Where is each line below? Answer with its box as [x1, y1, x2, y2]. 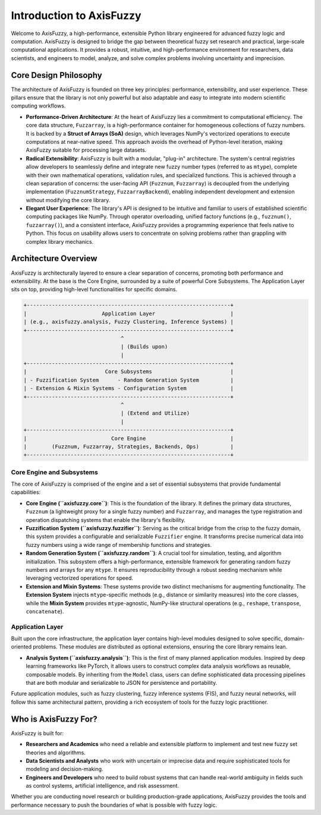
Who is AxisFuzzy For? [11, 714, 97, 724]
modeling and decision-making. [26, 766, 103, 773]
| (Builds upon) [120, 344, 168, 350]
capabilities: [11, 489, 41, 496]
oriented [11, 643, 32, 650]
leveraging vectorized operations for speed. [26, 574, 134, 582]
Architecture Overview [11, 253, 97, 264]
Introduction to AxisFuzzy [11, 9, 142, 22]
